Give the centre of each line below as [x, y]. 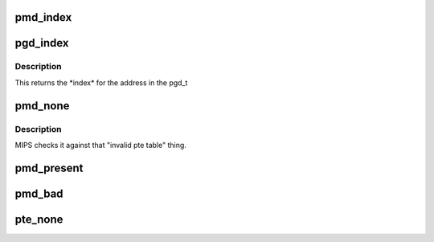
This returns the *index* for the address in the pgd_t [101, 82]
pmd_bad [39, 193]
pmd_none [42, 106]
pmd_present [49, 168]
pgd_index [42, 43]
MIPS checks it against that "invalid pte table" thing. [100, 145]
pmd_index [43, 17]
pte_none [39, 219]
